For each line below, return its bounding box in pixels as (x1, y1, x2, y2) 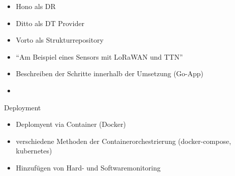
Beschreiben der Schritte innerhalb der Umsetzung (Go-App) (16, 68, 204, 79)
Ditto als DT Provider (16, 18, 84, 28)
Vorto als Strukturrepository (16, 35, 104, 45)
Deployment (4, 102, 41, 112)
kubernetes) (16, 145, 52, 156)
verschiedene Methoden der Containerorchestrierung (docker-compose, (16, 135, 231, 146)
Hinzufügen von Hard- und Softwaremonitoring (16, 162, 161, 172)
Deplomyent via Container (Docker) (16, 119, 126, 129)
